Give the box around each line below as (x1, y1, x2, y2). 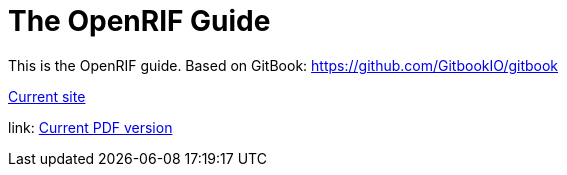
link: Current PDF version (8, 118, 173, 136)
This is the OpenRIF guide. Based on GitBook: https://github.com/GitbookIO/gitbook (8, 56, 559, 74)
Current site (8, 87, 86, 105)
